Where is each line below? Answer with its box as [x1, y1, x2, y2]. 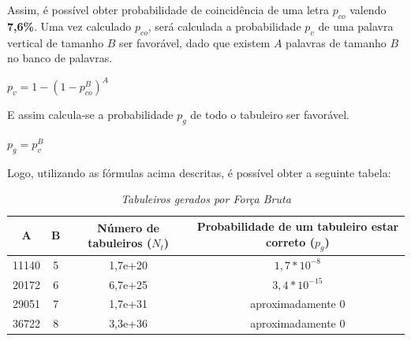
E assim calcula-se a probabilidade [7, 106, 174, 123]
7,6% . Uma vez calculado [7, 17, 132, 34]
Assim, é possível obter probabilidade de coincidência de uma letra [7, 2, 329, 17]
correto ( [266, 233, 315, 250]
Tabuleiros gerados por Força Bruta [121, 191, 291, 207]
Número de [97, 219, 159, 235]
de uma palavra [318, 17, 394, 34]
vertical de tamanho [7, 34, 104, 50]
